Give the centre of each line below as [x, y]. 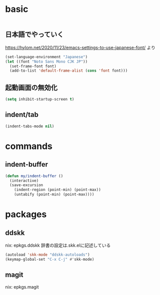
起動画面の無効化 [31, 87]
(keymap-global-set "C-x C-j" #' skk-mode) [50, 259]
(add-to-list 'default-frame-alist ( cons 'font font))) [69, 71]
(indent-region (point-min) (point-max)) [57, 190]
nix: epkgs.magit [22, 287]
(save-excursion [26, 185]
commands [29, 146]
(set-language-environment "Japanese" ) [46, 57]
